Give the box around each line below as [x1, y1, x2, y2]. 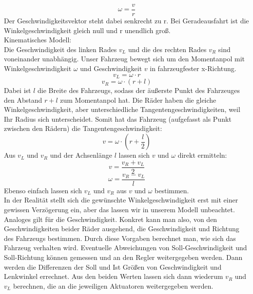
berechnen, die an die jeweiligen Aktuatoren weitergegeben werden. [13, 280, 214, 291]
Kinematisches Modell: [4, 35, 72, 45]
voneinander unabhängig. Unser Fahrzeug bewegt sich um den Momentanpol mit [4, 54, 245, 64]
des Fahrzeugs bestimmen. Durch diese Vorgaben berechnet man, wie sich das [4, 233, 236, 243]
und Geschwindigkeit [80, 63, 142, 73]
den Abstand [4, 94, 42, 105]
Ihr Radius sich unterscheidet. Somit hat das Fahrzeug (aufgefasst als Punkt [4, 113, 232, 124]
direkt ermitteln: [177, 150, 227, 160]
